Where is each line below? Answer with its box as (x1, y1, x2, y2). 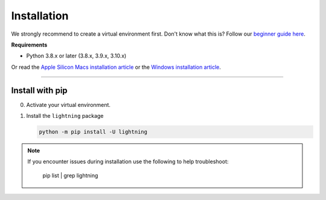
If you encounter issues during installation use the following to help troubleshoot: (27, 158, 229, 166)
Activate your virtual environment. (26, 101, 111, 108)
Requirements (11, 41, 48, 48)
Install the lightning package (26, 112, 104, 120)
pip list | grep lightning (42, 172, 98, 179)
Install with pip (11, 85, 68, 95)
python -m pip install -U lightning (39, 129, 148, 135)
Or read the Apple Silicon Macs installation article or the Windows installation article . (11, 63, 222, 71)
